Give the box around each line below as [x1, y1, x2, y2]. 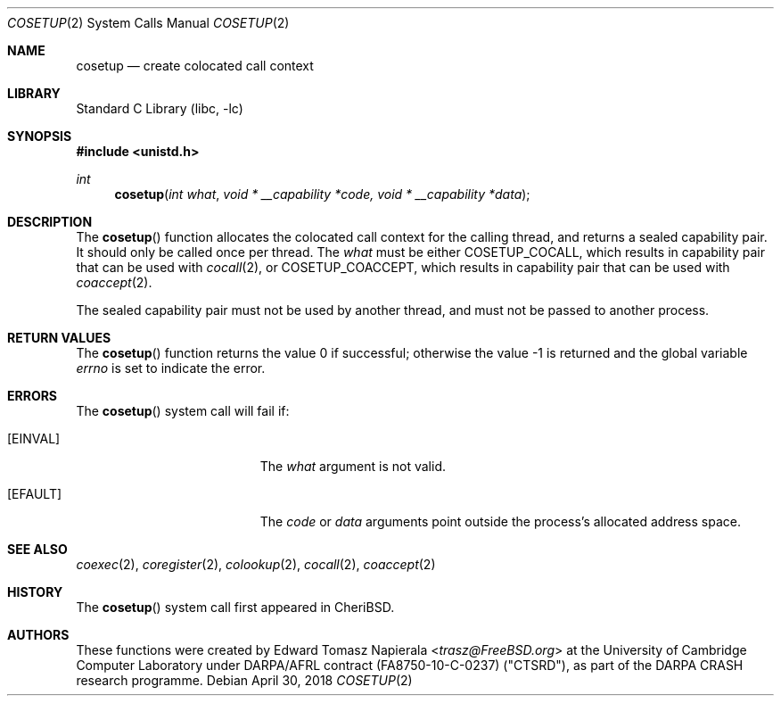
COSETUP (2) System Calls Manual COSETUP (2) [7, 15, 290, 30]
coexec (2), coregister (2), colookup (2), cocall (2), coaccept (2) [76, 557, 436, 572]
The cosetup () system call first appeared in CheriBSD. [76, 600, 395, 615]
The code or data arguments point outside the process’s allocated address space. [259, 514, 741, 529]
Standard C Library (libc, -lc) [76, 101, 243, 116]
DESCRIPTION [7, 214, 93, 229]
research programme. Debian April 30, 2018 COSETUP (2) [76, 673, 413, 688]
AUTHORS [7, 627, 70, 642]
